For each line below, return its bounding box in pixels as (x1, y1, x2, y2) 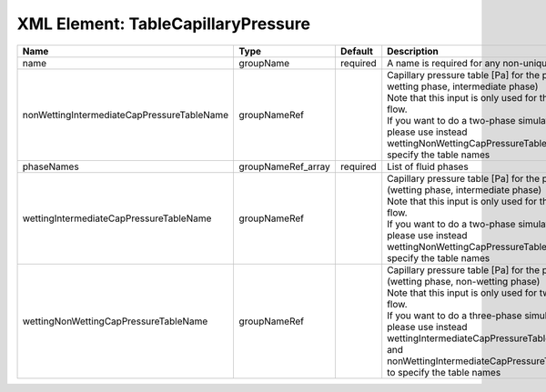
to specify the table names (387, 366, 501, 378)
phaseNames (22, 160, 79, 173)
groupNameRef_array (238, 160, 331, 173)
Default (339, 45, 373, 57)
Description (387, 45, 439, 57)
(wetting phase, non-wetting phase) (387, 275, 541, 287)
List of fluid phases (387, 160, 469, 173)
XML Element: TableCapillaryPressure (16, 14, 311, 34)
